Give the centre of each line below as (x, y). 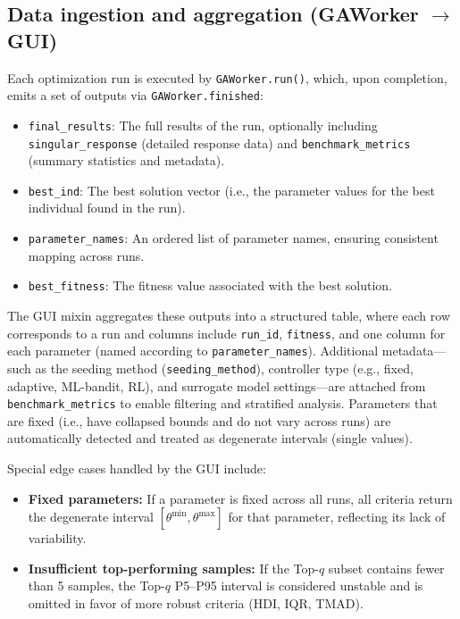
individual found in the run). (107, 208)
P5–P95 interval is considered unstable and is (299, 586)
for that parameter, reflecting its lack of (337, 517)
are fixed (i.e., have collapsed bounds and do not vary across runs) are (199, 420)
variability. (57, 538)
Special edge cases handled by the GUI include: (137, 468)
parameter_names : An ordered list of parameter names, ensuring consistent (233, 238)
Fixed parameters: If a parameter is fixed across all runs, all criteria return (240, 498)
